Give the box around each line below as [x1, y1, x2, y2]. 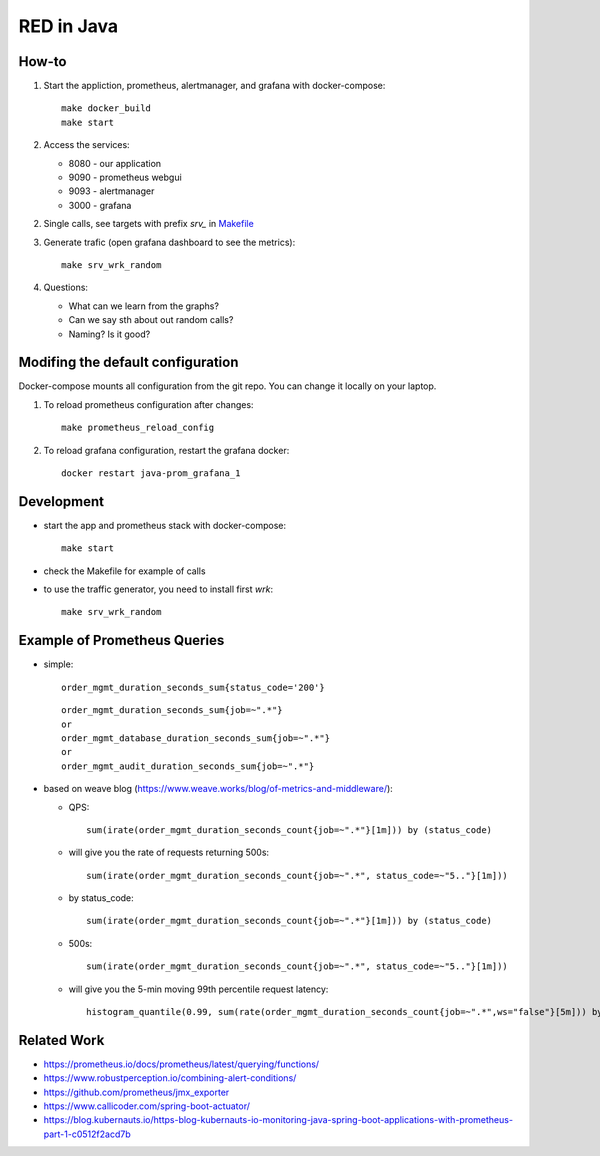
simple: [43, 658, 74, 670]
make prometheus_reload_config [61, 422, 215, 434]
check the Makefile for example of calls [43, 565, 206, 577]
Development [18, 493, 105, 510]
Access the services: [43, 139, 130, 151]
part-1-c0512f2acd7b [43, 1128, 131, 1140]
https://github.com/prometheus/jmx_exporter [43, 1086, 230, 1098]
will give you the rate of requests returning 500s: [68, 846, 270, 859]
